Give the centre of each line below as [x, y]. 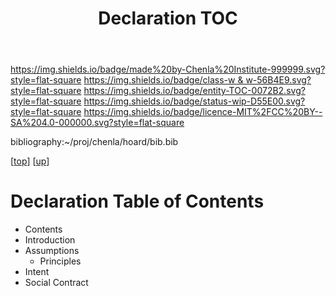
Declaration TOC [168, 18]
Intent [37, 272]
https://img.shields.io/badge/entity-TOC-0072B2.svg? [194, 91]
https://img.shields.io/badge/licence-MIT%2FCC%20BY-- [203, 112]
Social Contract [56, 283]
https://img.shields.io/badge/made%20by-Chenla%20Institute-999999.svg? [168, 69]
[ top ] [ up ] [30, 161]
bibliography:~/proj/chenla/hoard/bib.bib [94, 142]
